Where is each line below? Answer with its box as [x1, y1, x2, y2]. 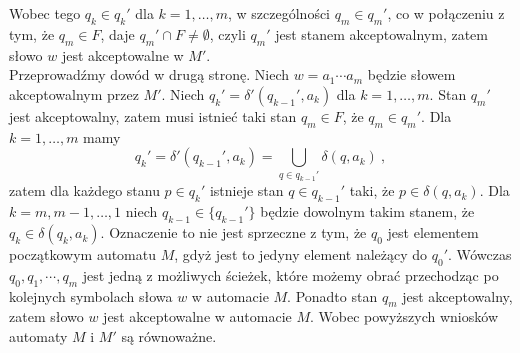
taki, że [349, 180, 395, 201]
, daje [100, 23, 135, 44]
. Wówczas [448, 244, 512, 265]
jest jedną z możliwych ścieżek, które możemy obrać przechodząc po [82, 264, 499, 285]
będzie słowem [367, 64, 456, 85]
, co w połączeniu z [387, 3, 505, 23]
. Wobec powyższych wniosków [310, 306, 498, 327]
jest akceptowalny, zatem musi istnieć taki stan [9, 105, 297, 126]
